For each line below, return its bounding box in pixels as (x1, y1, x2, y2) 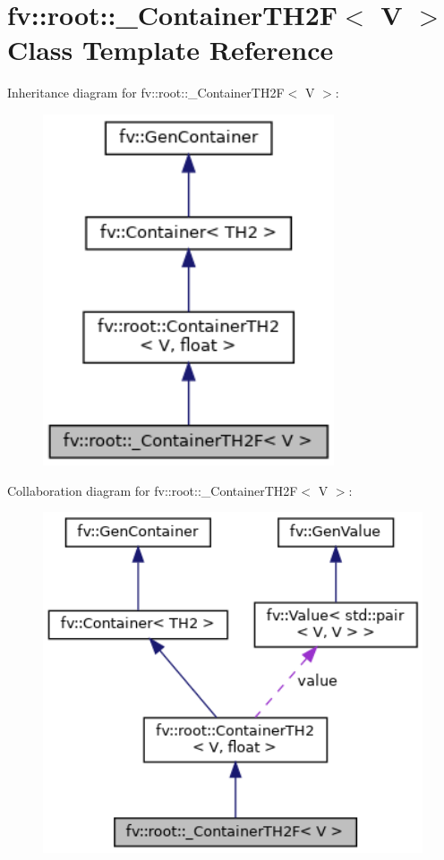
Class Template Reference (7, 31, 334, 68)
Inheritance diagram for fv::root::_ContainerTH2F (7, 83, 285, 102)
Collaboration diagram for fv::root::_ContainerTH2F (7, 481, 298, 499)
